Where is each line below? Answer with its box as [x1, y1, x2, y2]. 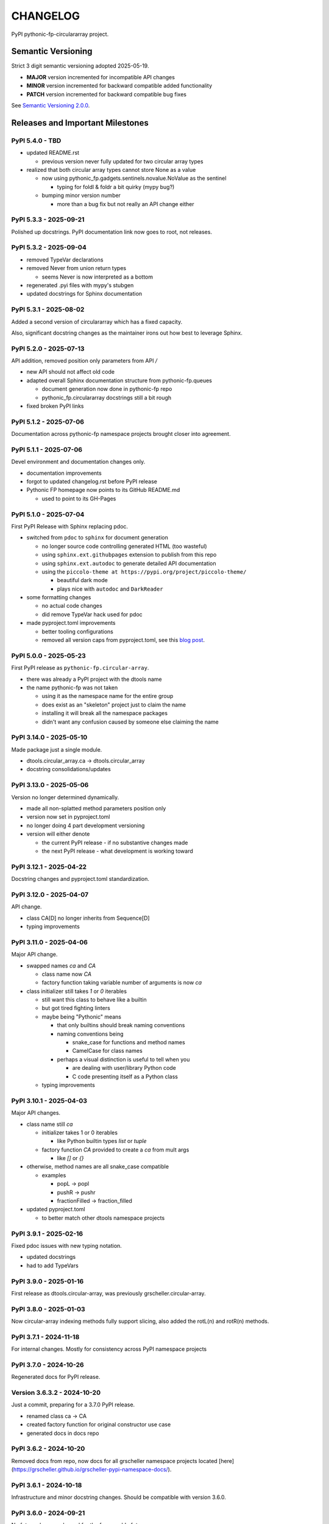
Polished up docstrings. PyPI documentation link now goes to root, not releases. [11, 228, 213, 235]
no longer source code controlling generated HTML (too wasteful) [41, 543, 207, 550]
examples [41, 1171, 66, 1179]
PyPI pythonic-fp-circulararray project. [11, 30, 109, 38]
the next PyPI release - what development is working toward [41, 847, 193, 855]
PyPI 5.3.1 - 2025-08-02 [11, 305, 85, 314]
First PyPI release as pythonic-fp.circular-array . [11, 664, 149, 672]
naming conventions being [57, 1030, 124, 1038]
